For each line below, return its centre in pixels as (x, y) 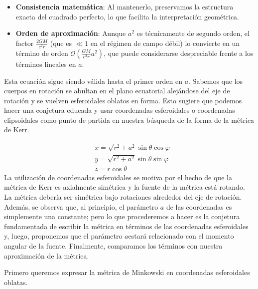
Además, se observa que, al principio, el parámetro (81, 206)
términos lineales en (46, 64)
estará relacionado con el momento (181, 236)
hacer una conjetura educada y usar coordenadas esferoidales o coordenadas (120, 110)
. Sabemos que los (216, 81)
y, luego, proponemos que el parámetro (63, 236)
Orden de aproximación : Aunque (71, 33)
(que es (61, 43)
